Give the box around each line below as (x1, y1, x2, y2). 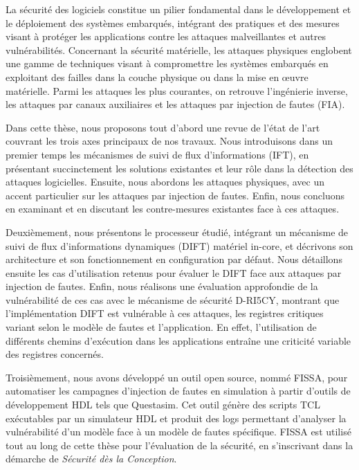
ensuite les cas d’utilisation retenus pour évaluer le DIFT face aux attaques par (6, 265, 342, 280)
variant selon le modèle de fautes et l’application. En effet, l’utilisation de (6, 320, 317, 334)
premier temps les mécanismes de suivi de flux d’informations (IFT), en (6, 147, 309, 161)
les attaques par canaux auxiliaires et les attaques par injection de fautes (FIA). (6, 97, 345, 111)
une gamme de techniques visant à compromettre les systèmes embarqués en (6, 56, 329, 71)
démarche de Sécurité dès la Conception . (6, 451, 177, 466)
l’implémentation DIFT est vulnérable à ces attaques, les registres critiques (6, 306, 324, 320)
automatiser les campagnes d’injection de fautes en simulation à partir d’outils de (6, 383, 351, 398)
